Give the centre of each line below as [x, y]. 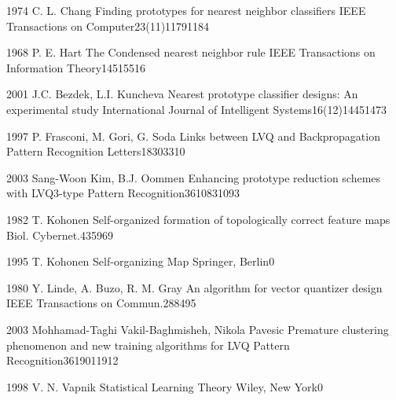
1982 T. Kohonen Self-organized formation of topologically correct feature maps [198, 219]
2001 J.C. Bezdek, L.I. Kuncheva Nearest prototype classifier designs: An [182, 94]
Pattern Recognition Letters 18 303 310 [96, 151]
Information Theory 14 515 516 [76, 67]
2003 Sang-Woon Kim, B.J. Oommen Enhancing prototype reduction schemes [194, 177]
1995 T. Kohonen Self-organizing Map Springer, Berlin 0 [141, 261]
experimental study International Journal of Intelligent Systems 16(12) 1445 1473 [196, 109]
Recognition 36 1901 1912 [62, 360]
